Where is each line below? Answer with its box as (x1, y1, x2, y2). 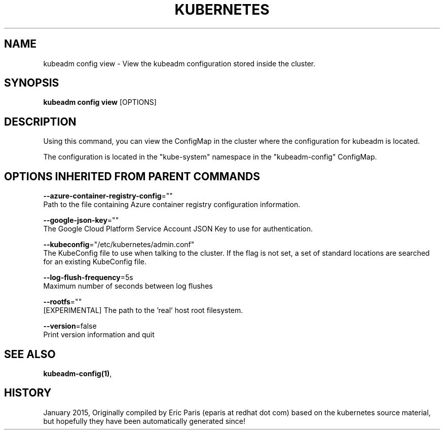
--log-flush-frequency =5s (43, 273, 133, 282)
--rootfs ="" (43, 297, 82, 306)
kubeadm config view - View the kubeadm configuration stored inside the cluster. (43, 59, 316, 68)
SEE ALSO (4, 347, 56, 361)
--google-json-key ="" (43, 216, 119, 225)
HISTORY (4, 386, 52, 400)
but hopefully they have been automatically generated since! (43, 416, 245, 425)
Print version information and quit (43, 330, 155, 339)
